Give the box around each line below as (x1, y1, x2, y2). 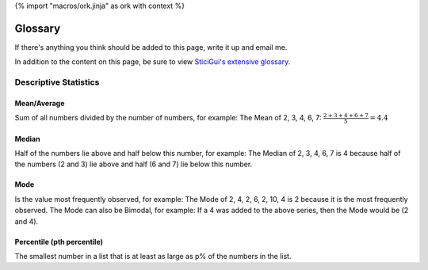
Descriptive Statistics (14, 77, 100, 88)
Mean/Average (14, 98, 65, 108)
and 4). (14, 216, 39, 226)
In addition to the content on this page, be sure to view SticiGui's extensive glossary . (14, 57, 291, 67)
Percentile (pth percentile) (14, 237, 103, 246)
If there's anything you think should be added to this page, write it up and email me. (14, 42, 288, 51)
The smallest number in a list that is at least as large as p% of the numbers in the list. (14, 251, 292, 260)
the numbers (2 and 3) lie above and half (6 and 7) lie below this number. (14, 159, 253, 169)
